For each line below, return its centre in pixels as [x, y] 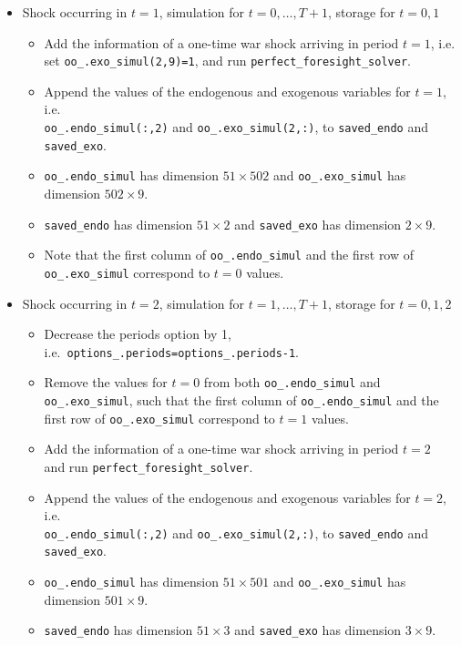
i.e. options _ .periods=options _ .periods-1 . [172, 351]
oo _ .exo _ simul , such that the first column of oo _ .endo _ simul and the [241, 400]
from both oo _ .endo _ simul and [292, 382]
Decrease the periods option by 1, [138, 334]
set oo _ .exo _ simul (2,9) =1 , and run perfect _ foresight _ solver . [227, 61]
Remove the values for [106, 382]
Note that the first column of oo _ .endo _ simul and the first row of [229, 255]
